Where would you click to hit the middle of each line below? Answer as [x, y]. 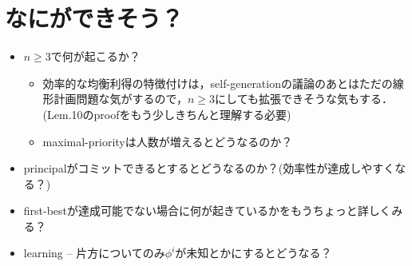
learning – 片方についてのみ [94, 253]
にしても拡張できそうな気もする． [304, 99]
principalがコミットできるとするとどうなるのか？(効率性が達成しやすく [209, 168]
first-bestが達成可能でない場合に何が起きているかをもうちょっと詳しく [208, 210]
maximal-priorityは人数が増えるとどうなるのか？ [168, 141]
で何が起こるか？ [95, 56]
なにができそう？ [94, 18]
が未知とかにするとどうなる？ [254, 253]
